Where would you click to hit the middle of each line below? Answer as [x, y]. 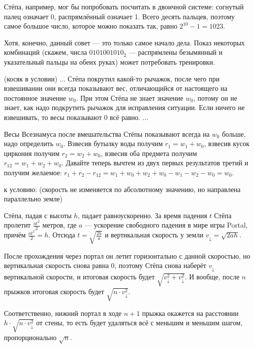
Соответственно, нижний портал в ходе [63, 313]
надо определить [29, 143]
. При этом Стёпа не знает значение [130, 97]
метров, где [60, 225]
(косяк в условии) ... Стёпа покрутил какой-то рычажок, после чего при [112, 78]
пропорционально [30, 337]
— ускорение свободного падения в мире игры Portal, [166, 225]
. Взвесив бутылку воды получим [113, 143]
